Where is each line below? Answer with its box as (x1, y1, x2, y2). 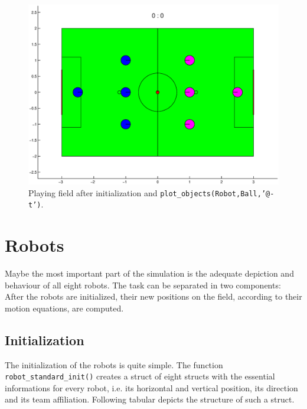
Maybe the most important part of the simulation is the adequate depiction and (5, 267, 294, 279)
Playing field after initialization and (28, 186, 158, 199)
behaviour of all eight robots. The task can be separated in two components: (5, 278, 281, 291)
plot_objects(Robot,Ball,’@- (160, 189, 275, 198)
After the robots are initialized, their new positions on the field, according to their (5, 290, 302, 303)
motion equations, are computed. (5, 301, 124, 314)
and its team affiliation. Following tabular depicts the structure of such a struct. (5, 393, 295, 405)
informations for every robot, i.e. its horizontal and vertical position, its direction (5, 381, 298, 394)
